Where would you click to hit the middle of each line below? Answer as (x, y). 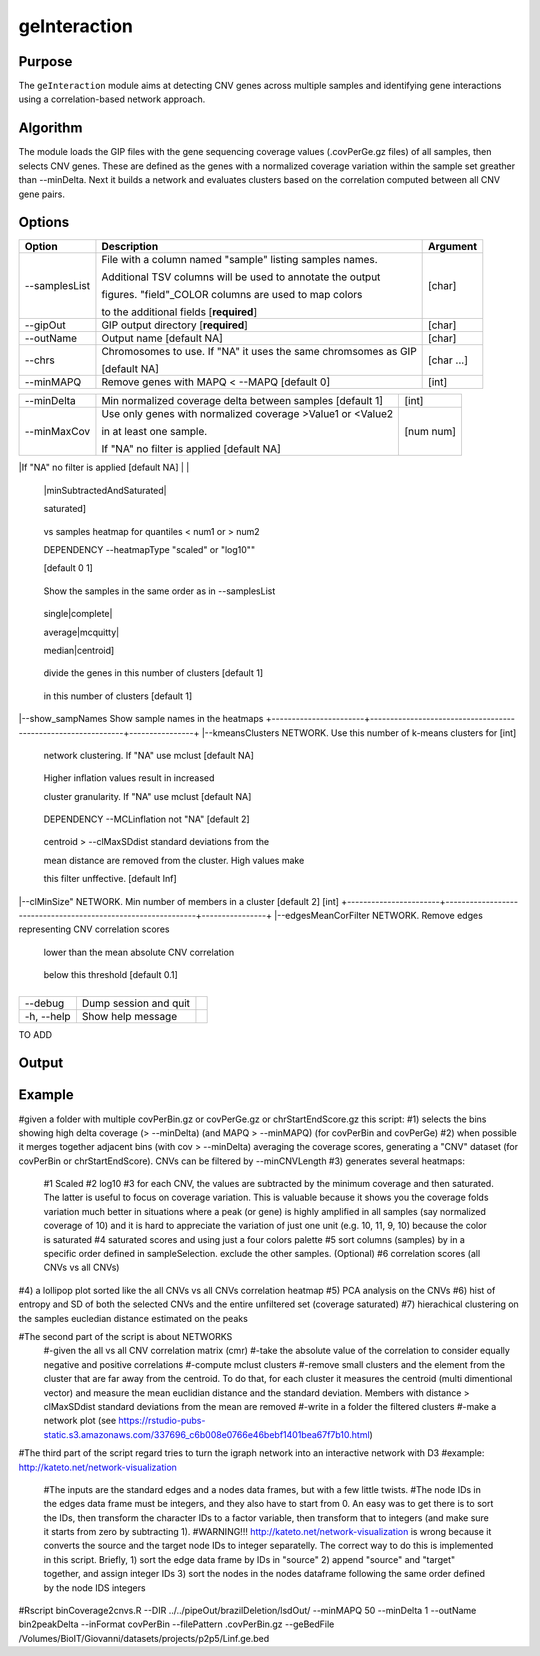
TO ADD (35, 1034)
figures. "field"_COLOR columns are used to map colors (232, 295)
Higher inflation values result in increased (129, 778)
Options (44, 222)
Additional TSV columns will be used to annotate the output (241, 277)
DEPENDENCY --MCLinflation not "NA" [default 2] (146, 819)
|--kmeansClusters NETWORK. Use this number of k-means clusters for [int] (359, 732)
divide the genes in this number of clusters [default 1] (153, 673)
